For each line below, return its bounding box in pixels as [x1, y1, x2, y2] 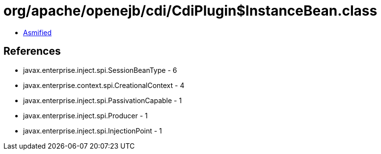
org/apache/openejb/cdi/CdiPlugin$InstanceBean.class [3, 2, 378, 19]
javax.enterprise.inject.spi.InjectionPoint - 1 [23, 126, 162, 135]
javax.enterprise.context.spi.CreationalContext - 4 [23, 81, 185, 89]
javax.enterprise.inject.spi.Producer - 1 [23, 111, 148, 120]
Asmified [23, 28, 52, 37]
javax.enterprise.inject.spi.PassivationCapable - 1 [23, 96, 182, 105]
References [3, 45, 61, 58]
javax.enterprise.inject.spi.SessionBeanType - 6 [23, 66, 177, 74]
